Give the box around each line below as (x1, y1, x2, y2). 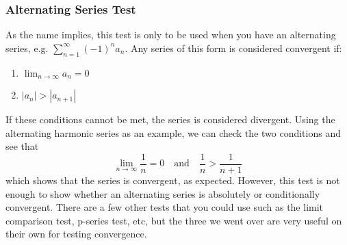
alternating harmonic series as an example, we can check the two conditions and (5, 125, 341, 140)
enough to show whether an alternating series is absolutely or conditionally (5, 186, 320, 201)
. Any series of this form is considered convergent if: (125, 40, 342, 55)
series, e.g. (5, 40, 49, 55)
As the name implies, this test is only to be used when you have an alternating (5, 27, 336, 42)
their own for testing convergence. (5, 227, 147, 241)
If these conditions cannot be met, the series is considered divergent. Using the (5, 112, 335, 127)
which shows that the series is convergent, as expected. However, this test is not (5, 172, 340, 187)
